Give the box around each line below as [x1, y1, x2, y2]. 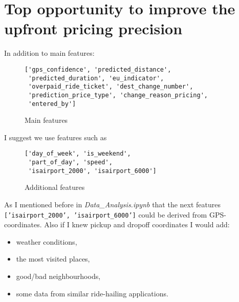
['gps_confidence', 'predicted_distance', [25, 66, 171, 73]
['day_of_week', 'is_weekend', [25, 150, 131, 158]
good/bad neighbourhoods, [16, 270, 101, 281]
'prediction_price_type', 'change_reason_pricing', [28, 91, 208, 99]
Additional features [25, 182, 85, 192]
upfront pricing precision [4, 18, 183, 39]
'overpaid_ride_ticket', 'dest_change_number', [28, 83, 193, 91]
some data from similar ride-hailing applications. [16, 288, 168, 298]
